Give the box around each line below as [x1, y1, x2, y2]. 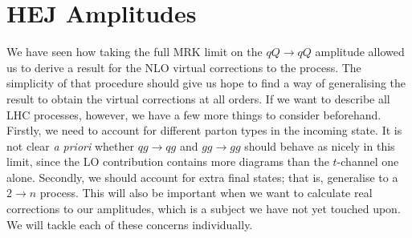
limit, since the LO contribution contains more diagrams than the [6, 153, 329, 170]
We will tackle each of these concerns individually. [6, 216, 253, 232]
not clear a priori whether [6, 137, 134, 154]
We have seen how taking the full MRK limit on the [6, 43, 263, 60]
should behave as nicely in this [244, 137, 395, 154]
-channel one [337, 153, 399, 170]
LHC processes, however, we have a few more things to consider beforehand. [6, 106, 381, 123]
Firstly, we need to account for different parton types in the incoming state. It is [6, 122, 402, 139]
